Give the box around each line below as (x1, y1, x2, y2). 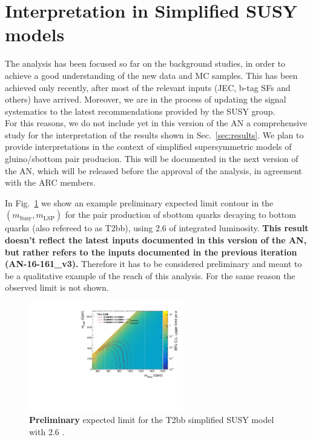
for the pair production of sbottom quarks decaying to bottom (65, 208, 296, 221)
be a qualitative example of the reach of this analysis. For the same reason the (5, 269, 295, 282)
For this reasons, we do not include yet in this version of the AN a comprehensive (5, 117, 308, 129)
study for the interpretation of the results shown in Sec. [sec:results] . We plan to (5, 128, 304, 141)
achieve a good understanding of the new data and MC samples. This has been (5, 69, 298, 81)
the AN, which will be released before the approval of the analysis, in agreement (5, 164, 302, 177)
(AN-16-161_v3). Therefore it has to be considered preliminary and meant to (5, 257, 302, 270)
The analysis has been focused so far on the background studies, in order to (5, 57, 286, 70)
